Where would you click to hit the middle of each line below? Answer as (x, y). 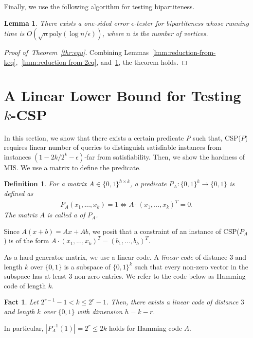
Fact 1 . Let (21, 302)
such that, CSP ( (217, 137)
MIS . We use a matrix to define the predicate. (72, 167)
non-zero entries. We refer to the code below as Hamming (160, 276)
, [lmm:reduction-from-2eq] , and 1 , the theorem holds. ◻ (102, 62)
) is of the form (27, 240)
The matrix (21, 215)
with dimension (100, 311)
